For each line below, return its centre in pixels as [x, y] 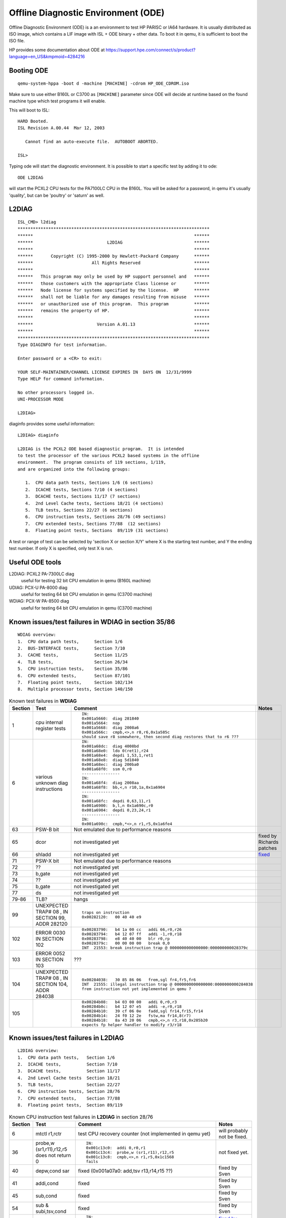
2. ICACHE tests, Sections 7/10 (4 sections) [82, 489]
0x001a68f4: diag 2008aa [110, 783]
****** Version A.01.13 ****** [114, 324]
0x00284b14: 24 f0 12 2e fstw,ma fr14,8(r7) [136, 1016]
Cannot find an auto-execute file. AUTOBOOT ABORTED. [92, 142]
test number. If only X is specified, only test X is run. [61, 548]
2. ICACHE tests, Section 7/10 [67, 1064]
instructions [49, 789]
